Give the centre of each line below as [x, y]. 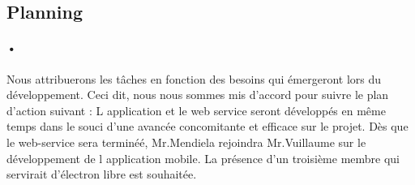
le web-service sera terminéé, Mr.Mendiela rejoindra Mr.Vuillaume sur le [186, 142]
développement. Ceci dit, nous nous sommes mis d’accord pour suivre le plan [198, 95]
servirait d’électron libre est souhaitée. [102, 174]
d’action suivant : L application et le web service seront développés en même [196, 110]
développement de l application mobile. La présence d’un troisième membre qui [203, 158]
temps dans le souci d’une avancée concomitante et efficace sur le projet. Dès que [207, 126]
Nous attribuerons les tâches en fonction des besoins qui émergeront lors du [194, 78]
